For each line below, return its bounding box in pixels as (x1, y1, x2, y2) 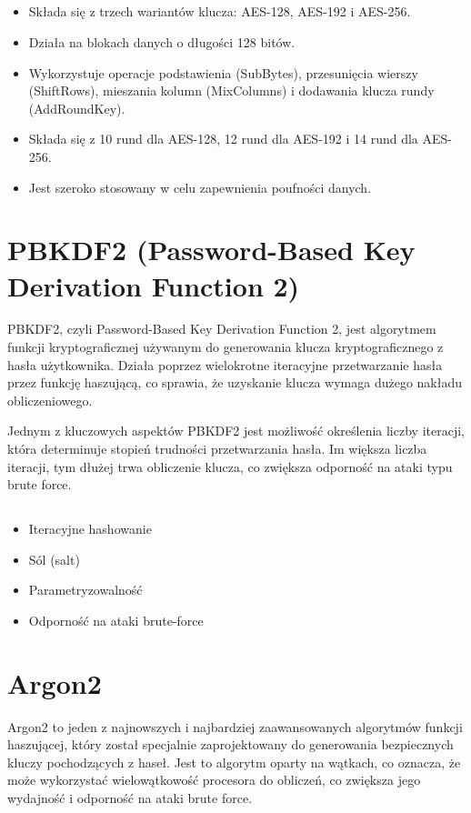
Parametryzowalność (28, 580, 143, 599)
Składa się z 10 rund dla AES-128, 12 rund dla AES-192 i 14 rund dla (28, 129, 418, 148)
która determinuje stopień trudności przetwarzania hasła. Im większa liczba (7, 439, 427, 458)
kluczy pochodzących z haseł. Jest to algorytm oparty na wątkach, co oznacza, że (7, 752, 461, 771)
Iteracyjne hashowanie (28, 519, 152, 538)
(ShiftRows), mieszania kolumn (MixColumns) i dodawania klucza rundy (28, 81, 435, 100)
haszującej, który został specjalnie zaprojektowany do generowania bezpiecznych (7, 735, 454, 754)
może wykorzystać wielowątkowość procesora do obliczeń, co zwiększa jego (7, 770, 421, 789)
